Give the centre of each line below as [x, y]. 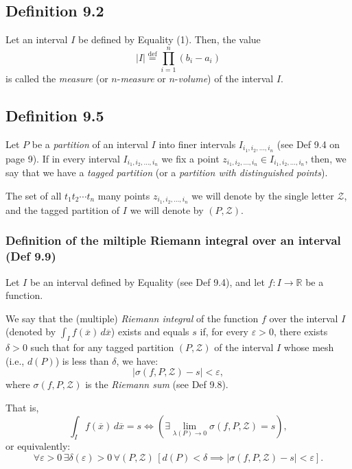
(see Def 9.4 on [308, 144]
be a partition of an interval [90, 144]
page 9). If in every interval [63, 158]
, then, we [326, 158]
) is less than [82, 360]
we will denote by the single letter [263, 196]
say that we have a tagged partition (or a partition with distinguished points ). [167, 172]
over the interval [304, 318]
